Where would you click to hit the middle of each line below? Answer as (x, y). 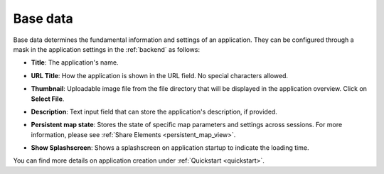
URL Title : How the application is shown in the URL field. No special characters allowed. (159, 75)
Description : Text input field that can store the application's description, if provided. (154, 112)
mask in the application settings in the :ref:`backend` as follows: (107, 49)
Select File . (48, 99)
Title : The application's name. (75, 62)
